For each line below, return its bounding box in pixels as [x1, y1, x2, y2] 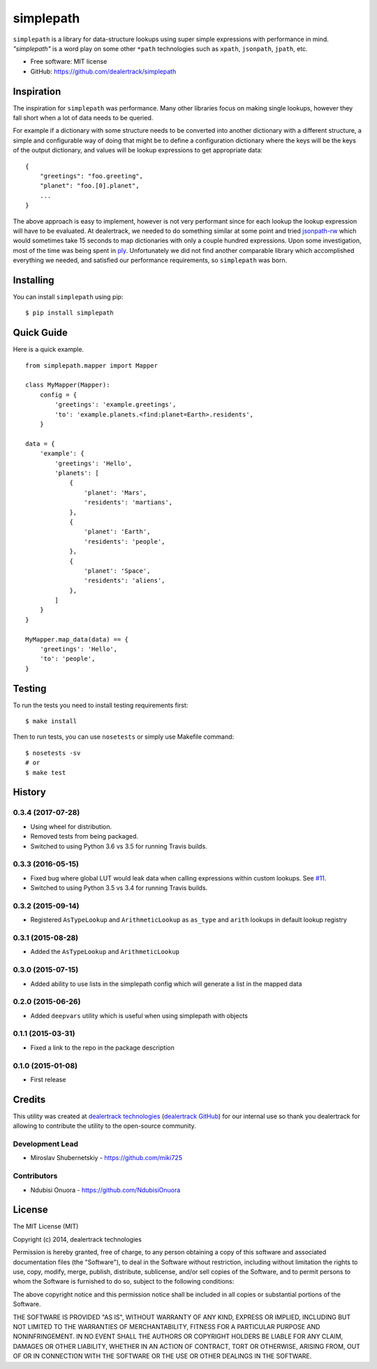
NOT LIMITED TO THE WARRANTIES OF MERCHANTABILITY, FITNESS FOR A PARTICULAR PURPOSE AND [13, 1322, 320, 1331]
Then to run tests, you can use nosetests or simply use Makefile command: [13, 732, 235, 741]
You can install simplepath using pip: [13, 293, 124, 300]
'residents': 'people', [84, 537, 165, 545]
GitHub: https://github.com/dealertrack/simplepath [30, 67, 177, 75]
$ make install [25, 717, 77, 725]
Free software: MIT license [30, 57, 108, 66]
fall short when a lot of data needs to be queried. [13, 114, 154, 122]
